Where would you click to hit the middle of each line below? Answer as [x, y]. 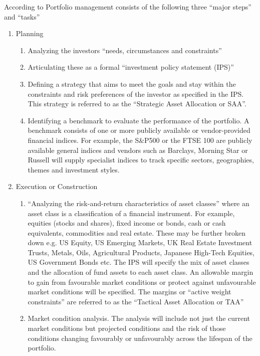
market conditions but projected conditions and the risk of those [127, 328]
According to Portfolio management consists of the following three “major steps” [128, 7]
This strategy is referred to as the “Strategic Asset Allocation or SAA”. [137, 104]
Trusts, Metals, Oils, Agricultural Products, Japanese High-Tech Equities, [141, 252]
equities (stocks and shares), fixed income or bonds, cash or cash [127, 223]
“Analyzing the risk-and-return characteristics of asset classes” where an [139, 203]
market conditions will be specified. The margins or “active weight [129, 292]
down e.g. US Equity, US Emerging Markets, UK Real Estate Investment [140, 242]
